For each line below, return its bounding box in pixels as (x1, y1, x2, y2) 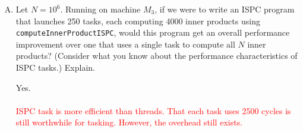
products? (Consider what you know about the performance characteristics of (15, 49, 298, 62)
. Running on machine (60, 3, 141, 15)
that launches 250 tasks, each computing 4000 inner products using (15, 14, 260, 27)
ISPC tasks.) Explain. (15, 61, 95, 74)
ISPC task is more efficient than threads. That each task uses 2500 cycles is (15, 104, 291, 117)
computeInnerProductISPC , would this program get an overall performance (15, 26, 290, 39)
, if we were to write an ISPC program (154, 3, 295, 15)
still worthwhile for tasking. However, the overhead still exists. (15, 116, 243, 128)
